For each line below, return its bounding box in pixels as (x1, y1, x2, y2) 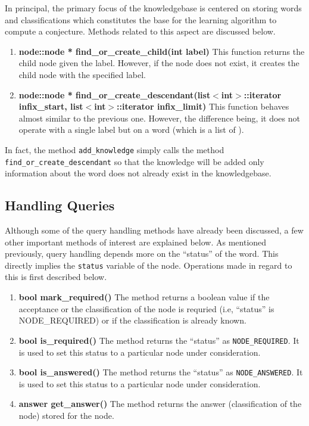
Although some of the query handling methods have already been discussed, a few (5, 224, 304, 237)
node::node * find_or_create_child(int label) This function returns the (18, 45, 305, 57)
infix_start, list (18, 100, 83, 113)
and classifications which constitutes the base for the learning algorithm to (5, 13, 277, 26)
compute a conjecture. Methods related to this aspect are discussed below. (5, 25, 276, 38)
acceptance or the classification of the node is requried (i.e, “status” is (18, 302, 274, 315)
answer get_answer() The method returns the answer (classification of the (18, 397, 302, 410)
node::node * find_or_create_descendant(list (18, 88, 211, 101)
